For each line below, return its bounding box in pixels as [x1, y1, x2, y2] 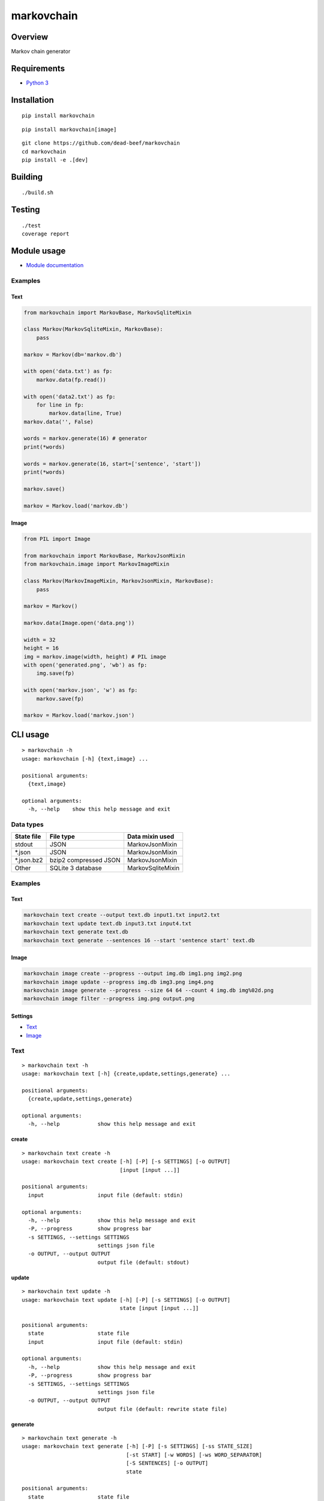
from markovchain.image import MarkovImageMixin [23, 561, 170, 567]
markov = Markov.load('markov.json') [23, 712, 135, 719]
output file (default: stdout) [97, 1258, 190, 1266]
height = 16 [23, 645, 59, 651]
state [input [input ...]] [119, 1305, 199, 1312]
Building [11, 172, 43, 182]
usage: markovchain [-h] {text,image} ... [22, 755, 149, 762]
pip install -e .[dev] [22, 156, 89, 163]
